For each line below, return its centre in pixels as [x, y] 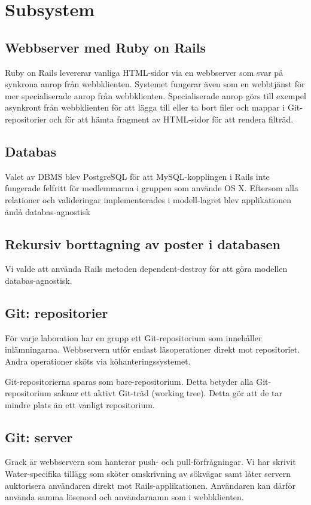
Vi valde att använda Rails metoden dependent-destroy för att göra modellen [146, 269]
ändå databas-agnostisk [48, 211]
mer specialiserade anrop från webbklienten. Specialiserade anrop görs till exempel [155, 95]
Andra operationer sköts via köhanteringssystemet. [98, 361]
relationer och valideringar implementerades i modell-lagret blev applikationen [148, 199]
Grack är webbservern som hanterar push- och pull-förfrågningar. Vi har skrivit [150, 462]
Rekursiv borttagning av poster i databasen [143, 244]
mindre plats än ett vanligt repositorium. [80, 404]
